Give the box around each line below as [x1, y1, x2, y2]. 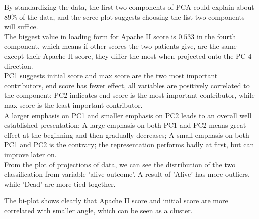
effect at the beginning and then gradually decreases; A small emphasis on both [4, 129, 249, 140]
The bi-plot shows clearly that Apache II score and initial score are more [4, 195, 228, 206]
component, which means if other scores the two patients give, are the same [4, 41, 237, 51]
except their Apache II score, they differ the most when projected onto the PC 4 [4, 50, 252, 61]
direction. [4, 60, 33, 71]
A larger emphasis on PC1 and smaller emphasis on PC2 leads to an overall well [4, 110, 252, 120]
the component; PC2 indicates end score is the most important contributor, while [4, 90, 255, 100]
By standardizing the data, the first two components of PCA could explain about [4, 2, 254, 12]
